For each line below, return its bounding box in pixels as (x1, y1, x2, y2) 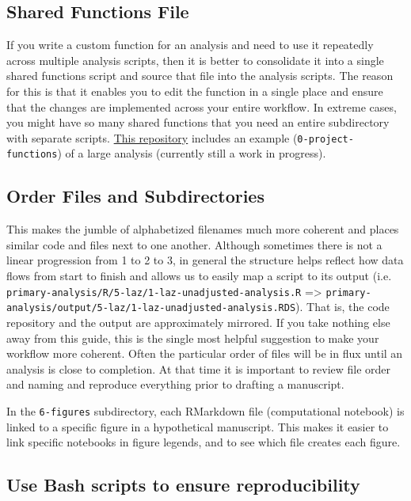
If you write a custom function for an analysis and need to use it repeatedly (6, 36, 374, 53)
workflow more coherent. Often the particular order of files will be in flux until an (6, 345, 403, 362)
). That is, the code (295, 298, 390, 315)
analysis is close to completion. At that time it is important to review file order (6, 360, 391, 377)
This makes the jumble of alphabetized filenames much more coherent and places (6, 221, 399, 237)
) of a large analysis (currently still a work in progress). (57, 145, 326, 161)
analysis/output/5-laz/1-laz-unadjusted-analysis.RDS (6, 302, 296, 314)
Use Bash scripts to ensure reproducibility (6, 473, 360, 497)
